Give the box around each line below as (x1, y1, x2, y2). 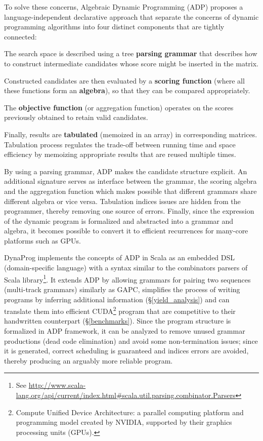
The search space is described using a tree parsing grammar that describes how (4, 48, 257, 59)
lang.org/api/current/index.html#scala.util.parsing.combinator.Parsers (16, 389, 236, 400)
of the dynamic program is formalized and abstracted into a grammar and (4, 215, 234, 226)
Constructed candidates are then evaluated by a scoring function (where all (4, 75, 245, 86)
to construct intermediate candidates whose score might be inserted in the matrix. (4, 58, 258, 68)
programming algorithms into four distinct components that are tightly (4, 21, 225, 32)
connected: (4, 31, 37, 42)
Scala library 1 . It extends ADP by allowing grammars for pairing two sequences (4, 272, 251, 285)
